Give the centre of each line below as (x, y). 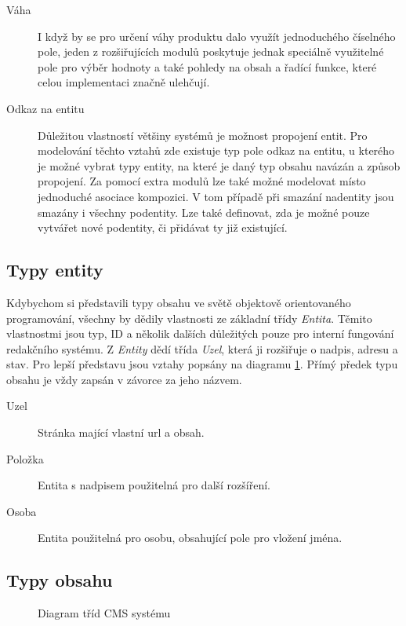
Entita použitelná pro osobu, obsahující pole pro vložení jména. (190, 538)
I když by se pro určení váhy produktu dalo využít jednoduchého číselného (217, 36)
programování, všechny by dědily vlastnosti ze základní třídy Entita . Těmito (189, 318)
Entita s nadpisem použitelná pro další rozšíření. (154, 485)
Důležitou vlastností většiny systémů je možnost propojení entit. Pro (203, 135)
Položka (25, 458)
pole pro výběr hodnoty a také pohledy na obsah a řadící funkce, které (207, 66)
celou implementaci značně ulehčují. (124, 82)
